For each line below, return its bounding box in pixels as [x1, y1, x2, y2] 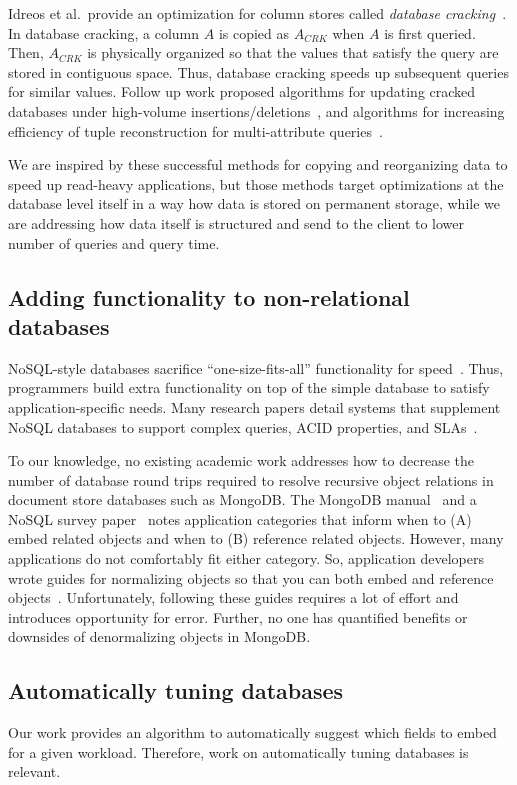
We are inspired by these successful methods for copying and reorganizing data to [8, 154, 508, 175]
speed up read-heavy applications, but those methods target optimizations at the [8, 173, 504, 194]
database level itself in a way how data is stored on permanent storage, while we [8, 193, 500, 214]
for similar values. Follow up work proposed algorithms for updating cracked [8, 81, 476, 102]
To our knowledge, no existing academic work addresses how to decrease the [8, 450, 474, 471]
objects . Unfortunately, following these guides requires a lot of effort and [8, 587, 459, 608]
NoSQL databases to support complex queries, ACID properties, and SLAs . [8, 416, 478, 437]
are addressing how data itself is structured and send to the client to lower [8, 212, 465, 233]
